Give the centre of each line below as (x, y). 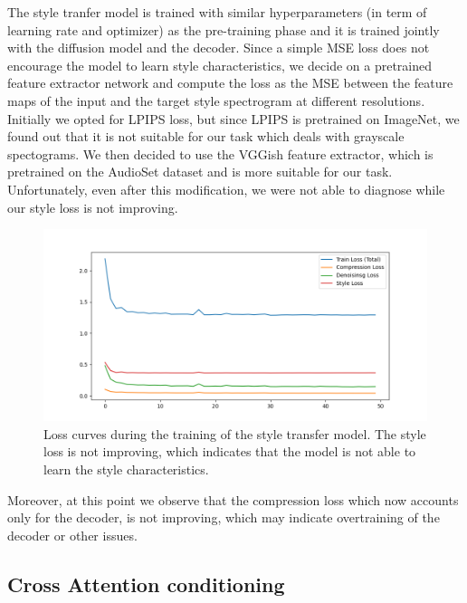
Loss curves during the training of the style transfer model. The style (235, 433)
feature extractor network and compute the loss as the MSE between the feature (230, 83)
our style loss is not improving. (93, 207)
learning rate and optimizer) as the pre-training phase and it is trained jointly (224, 29)
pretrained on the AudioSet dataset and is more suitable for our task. (200, 172)
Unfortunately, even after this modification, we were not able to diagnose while (226, 189)
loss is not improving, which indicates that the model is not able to (230, 451)
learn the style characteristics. (126, 469)
